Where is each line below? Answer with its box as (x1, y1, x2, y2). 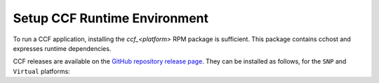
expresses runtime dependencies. (13, 44, 112, 52)
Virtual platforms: (13, 67, 70, 75)
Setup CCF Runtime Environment (13, 10, 209, 26)
